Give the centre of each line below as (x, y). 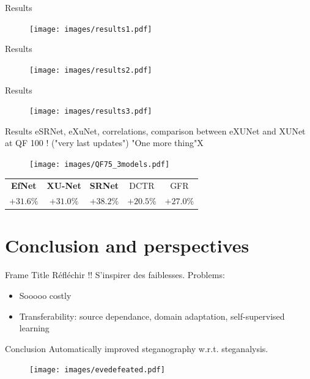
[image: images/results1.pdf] (91, 29)
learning (34, 328)
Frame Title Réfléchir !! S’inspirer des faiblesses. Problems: (115, 275)
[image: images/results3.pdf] (91, 112)
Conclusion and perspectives (127, 245)
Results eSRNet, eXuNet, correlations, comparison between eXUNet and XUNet (155, 131)
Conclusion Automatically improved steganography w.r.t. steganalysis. (137, 348)
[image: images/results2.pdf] (91, 70)
